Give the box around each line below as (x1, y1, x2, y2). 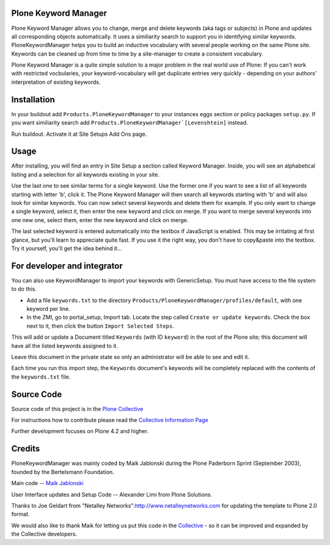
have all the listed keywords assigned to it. (11, 342, 119, 349)
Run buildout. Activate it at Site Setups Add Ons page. (11, 130, 147, 138)
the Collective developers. (11, 530, 78, 538)
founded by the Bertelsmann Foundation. (11, 468, 114, 475)
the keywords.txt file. (11, 373, 71, 380)
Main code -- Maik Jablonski (11, 480, 84, 487)
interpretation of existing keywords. (11, 78, 101, 86)
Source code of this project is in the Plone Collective (11, 405, 144, 412)
